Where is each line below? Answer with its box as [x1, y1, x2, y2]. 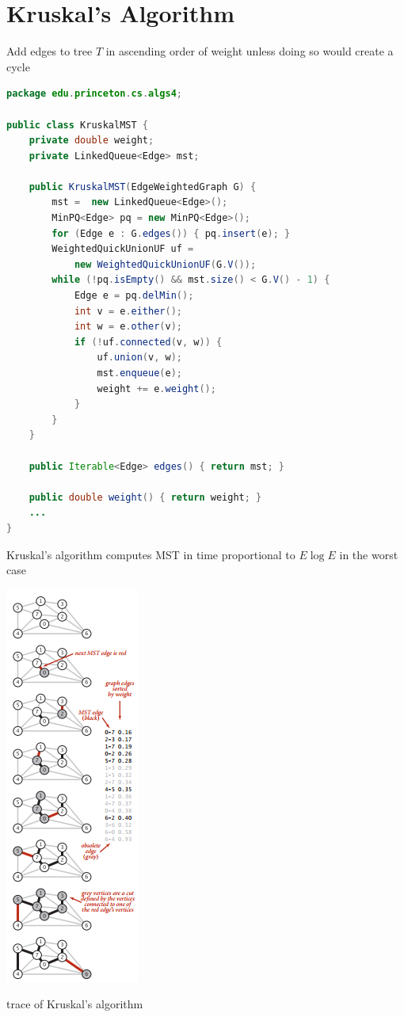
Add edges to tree [6, 43, 93, 59]
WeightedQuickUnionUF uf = [51, 243, 194, 255]
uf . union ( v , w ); [97, 352, 182, 364]
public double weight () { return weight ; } [29, 491, 262, 503]
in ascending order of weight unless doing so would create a [105, 43, 394, 59]
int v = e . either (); [74, 305, 182, 317]
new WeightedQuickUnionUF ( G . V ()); [74, 258, 257, 270]
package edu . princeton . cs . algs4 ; [6, 88, 183, 100]
